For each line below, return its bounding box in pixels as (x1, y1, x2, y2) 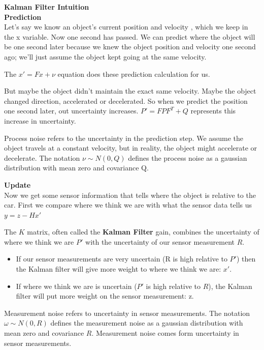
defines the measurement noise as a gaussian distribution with (50, 317, 243, 328)
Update (4, 179, 31, 190)
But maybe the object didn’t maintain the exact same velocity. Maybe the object (4, 85, 256, 96)
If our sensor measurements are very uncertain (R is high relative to (16, 253, 227, 264)
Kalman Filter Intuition (4, 2, 89, 12)
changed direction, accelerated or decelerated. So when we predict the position (4, 95, 248, 106)
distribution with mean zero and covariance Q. (4, 162, 149, 173)
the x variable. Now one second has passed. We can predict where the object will (4, 31, 255, 42)
